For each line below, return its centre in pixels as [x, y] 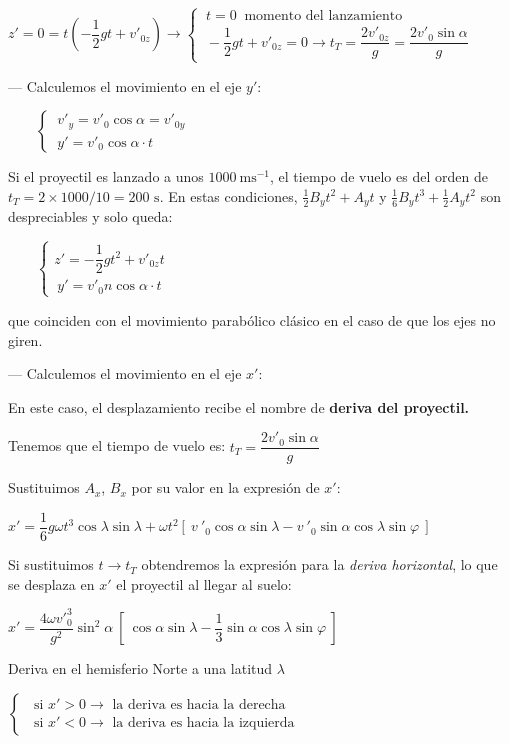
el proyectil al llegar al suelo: [204, 583]
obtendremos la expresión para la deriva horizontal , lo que [319, 564]
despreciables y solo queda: [90, 216]
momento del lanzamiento [323, 16]
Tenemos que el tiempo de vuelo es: [117, 445]
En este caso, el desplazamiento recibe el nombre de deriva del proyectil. [239, 406]
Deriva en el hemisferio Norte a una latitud [140, 668]
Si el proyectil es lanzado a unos [106, 176]
